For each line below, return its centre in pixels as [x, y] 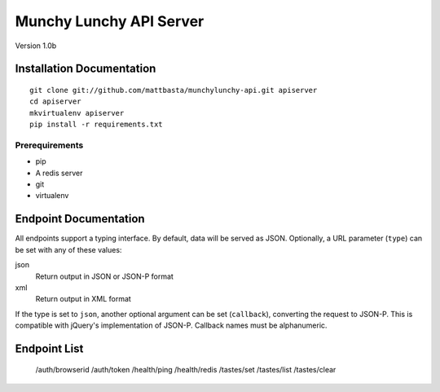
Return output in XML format [84, 299]
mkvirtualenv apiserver [77, 113]
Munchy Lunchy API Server [110, 21]
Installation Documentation [86, 69]
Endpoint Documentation [80, 219]
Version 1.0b [36, 46]
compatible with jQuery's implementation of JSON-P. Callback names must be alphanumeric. [171, 325]
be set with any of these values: [68, 249]
